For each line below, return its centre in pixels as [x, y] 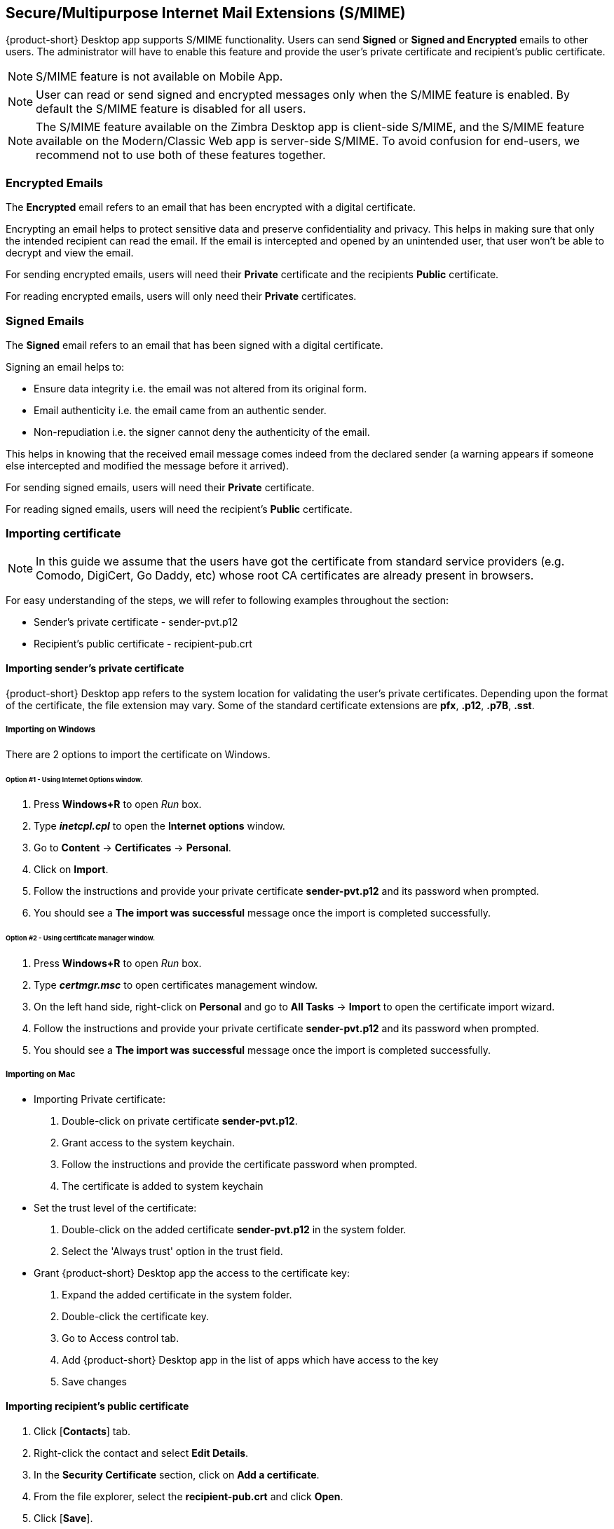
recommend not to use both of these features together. [181, 155]
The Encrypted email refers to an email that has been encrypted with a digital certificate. [211, 207]
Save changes [94, 1381]
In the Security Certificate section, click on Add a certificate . [177, 1475]
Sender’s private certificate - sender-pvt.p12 [136, 622]
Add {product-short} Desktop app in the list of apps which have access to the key [250, 1359]
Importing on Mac [41, 1075]
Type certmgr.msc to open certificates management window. [176, 985]
